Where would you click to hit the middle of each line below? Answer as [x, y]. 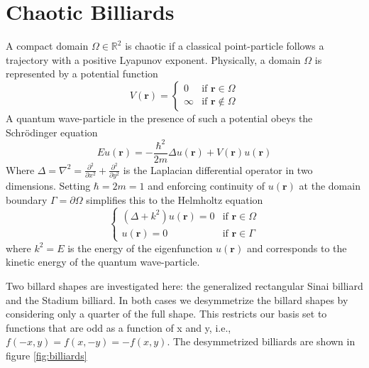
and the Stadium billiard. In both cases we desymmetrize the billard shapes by [177, 299]
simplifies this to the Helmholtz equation [175, 199]
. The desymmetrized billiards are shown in [261, 341]
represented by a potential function [82, 74]
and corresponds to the [297, 248]
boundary [27, 199]
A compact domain [47, 46]
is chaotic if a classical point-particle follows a [225, 46]
